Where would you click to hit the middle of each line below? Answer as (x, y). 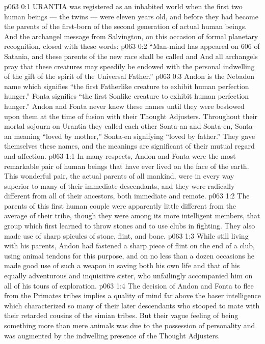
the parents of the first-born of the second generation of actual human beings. (126, 26)
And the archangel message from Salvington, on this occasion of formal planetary (131, 36)
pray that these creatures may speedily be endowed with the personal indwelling (129, 66)
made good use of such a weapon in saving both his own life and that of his (122, 265)
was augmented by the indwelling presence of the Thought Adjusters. (112, 335)
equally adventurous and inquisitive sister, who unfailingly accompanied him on (128, 276)
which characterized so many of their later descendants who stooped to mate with (132, 305)
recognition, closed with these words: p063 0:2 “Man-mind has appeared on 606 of (132, 46)
